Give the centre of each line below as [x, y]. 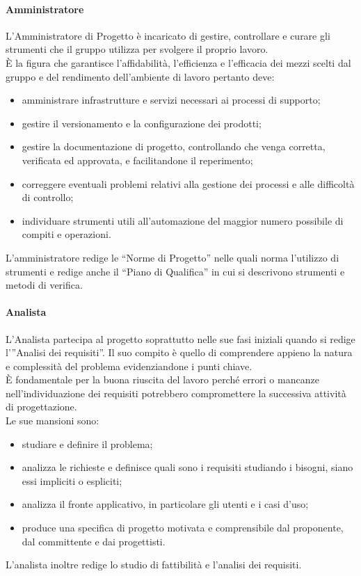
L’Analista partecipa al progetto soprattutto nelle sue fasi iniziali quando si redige [180, 338]
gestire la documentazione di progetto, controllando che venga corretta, [174, 146]
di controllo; [48, 197]
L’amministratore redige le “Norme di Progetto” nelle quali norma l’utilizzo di [173, 257]
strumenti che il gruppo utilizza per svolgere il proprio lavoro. [137, 49]
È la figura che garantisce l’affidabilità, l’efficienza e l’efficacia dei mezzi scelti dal [178, 62]
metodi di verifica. [44, 285]
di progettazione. [41, 407]
